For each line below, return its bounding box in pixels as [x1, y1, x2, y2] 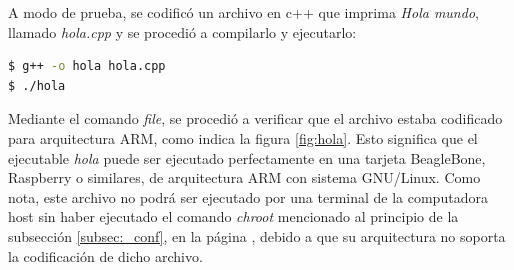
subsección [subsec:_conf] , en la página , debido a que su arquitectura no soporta [8, 225, 506, 246]
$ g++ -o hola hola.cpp [8, 59, 166, 74]
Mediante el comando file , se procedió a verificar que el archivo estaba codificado [8, 108, 503, 129]
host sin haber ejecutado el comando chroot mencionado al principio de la [8, 206, 459, 227]
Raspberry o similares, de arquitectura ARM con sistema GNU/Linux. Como [8, 167, 481, 188]
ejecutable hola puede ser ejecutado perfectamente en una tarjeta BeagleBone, [8, 147, 486, 168]
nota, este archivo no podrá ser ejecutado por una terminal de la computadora [8, 186, 488, 207]
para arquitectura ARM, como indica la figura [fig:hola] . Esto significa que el [8, 127, 478, 148]
